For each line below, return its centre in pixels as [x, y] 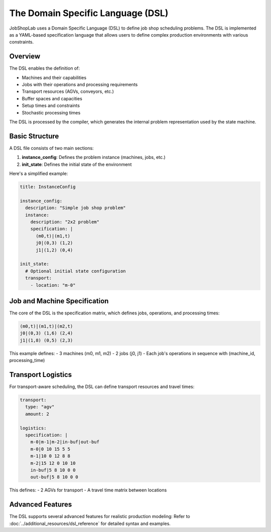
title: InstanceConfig [48, 187]
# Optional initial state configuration [76, 271]
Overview [25, 56]
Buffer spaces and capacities [52, 98]
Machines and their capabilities [54, 77]
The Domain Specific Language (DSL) [89, 13]
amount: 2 [37, 414]
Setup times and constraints [51, 106]
